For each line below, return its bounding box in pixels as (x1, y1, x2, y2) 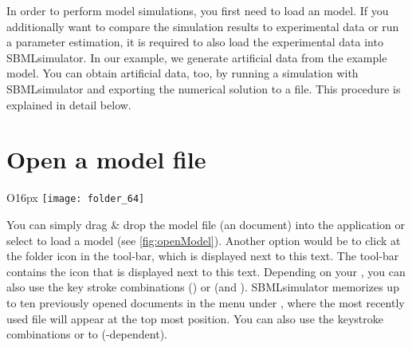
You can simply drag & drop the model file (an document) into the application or (6, 216, 405, 232)
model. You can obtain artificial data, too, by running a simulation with (6, 65, 359, 81)
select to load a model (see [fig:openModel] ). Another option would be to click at (6, 231, 401, 248)
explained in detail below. (6, 96, 131, 113)
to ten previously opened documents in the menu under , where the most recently (6, 294, 405, 310)
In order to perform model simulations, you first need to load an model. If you (6, 2, 389, 18)
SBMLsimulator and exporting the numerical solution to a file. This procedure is (6, 80, 401, 97)
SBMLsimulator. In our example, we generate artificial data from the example (6, 49, 387, 65)
